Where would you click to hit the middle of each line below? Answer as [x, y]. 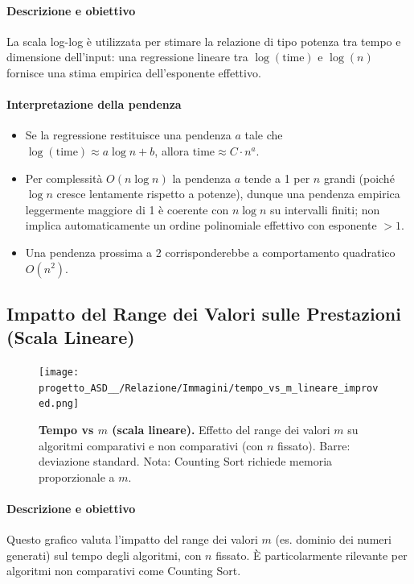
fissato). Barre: [314, 445]
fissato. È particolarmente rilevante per [312, 555]
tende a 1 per [277, 178]
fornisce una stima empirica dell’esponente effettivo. [134, 72]
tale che [264, 135]
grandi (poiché [359, 178]
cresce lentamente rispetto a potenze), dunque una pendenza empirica [228, 194]
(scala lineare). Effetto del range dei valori [221, 430]
